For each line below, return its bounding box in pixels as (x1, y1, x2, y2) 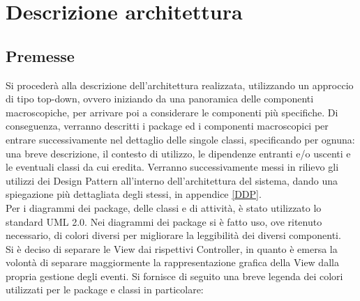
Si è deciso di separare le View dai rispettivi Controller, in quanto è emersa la (6, 241, 338, 256)
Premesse (6, 45, 75, 66)
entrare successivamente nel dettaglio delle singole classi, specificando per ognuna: (6, 132, 355, 146)
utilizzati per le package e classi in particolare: (6, 282, 204, 297)
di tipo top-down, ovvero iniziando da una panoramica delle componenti (6, 91, 314, 106)
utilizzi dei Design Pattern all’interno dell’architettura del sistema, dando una (6, 173, 338, 187)
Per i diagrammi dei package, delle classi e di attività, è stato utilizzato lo (6, 200, 322, 215)
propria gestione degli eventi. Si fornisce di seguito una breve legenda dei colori (6, 268, 343, 283)
